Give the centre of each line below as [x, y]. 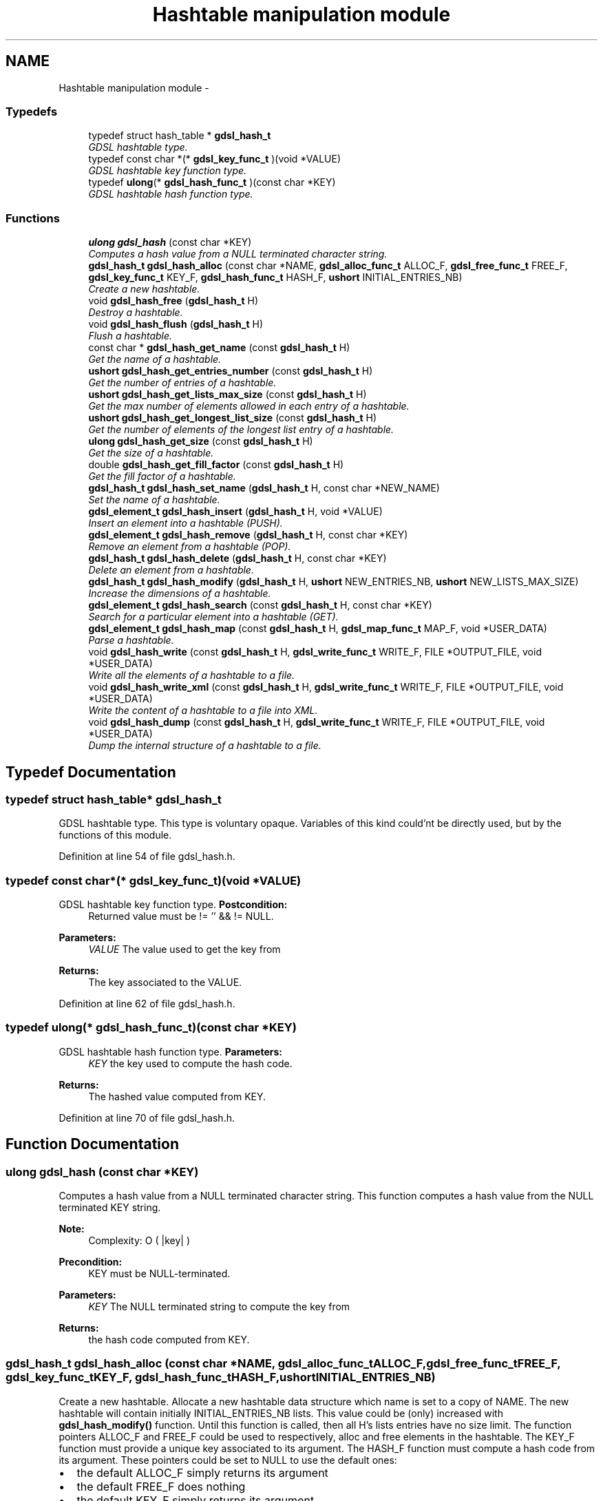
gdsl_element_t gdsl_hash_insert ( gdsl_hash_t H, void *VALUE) [235, 512]
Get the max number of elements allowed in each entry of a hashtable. [249, 406]
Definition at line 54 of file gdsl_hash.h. [147, 857]
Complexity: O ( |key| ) [139, 1241]
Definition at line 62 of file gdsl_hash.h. [147, 1004]
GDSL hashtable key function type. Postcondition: [173, 905]
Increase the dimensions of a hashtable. [180, 594]
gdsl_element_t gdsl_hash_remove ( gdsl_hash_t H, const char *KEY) [248, 535]
